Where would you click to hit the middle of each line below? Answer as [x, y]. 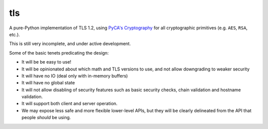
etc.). [14, 34]
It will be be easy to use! [46, 62]
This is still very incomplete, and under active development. [70, 44]
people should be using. [46, 118]
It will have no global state [48, 83]
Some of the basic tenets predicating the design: [59, 53]
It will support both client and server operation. [69, 104]
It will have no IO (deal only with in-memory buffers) [75, 76]
